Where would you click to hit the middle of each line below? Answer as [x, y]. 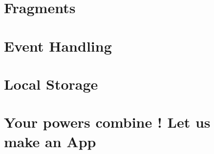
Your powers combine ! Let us [107, 122]
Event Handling [58, 46]
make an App [50, 141]
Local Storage [51, 84]
